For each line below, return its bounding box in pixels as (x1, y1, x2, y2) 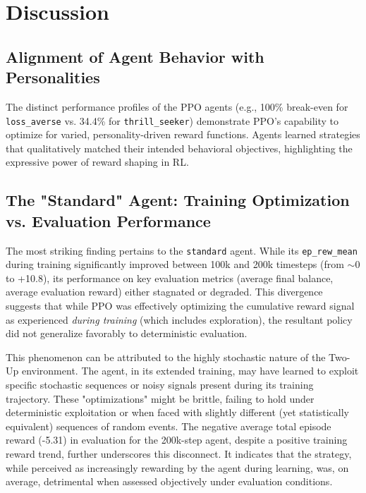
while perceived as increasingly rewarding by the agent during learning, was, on (6, 460, 349, 475)
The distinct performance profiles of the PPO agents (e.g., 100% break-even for (6, 99, 348, 114)
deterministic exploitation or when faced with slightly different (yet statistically (6, 405, 349, 420)
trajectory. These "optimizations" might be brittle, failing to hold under (6, 391, 315, 406)
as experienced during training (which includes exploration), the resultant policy (6, 312, 353, 327)
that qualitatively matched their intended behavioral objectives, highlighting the (6, 140, 353, 155)
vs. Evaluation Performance (6, 209, 211, 231)
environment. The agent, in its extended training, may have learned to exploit (21, 363, 359, 378)
